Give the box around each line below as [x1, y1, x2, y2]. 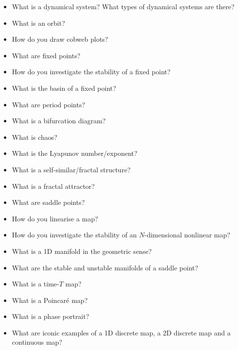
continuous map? [12, 337, 62, 347]
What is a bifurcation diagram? [12, 116, 106, 126]
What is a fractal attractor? [12, 181, 95, 191]
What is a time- [12, 279, 59, 289]
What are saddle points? [12, 197, 85, 207]
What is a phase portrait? [12, 311, 89, 321]
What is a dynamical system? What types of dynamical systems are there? [12, 1, 235, 11]
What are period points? [12, 99, 85, 109]
